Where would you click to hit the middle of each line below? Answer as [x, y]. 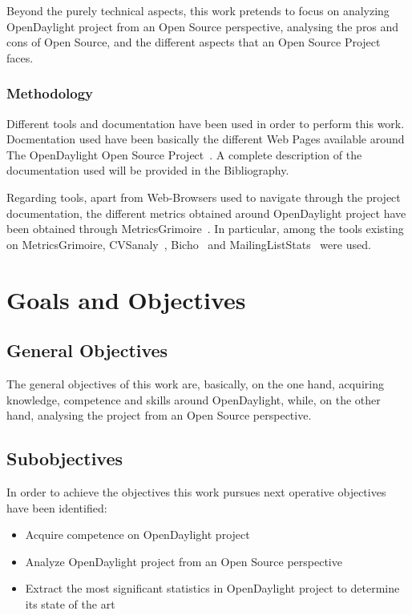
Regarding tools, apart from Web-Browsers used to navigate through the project [204, 197]
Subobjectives [65, 458]
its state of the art [70, 603]
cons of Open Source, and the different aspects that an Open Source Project [194, 42]
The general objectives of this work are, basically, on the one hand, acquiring [195, 383]
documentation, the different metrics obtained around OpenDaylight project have [206, 213]
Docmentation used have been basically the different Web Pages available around [206, 139]
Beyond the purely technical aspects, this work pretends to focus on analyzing [198, 10]
